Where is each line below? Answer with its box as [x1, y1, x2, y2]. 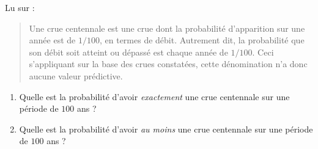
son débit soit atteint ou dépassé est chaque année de [29, 45, 228, 58]
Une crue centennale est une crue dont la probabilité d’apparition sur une [29, 21, 305, 34]
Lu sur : [5, 1, 35, 13]
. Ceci [252, 45, 274, 58]
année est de [29, 34, 76, 46]
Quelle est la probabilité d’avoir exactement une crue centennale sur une [19, 90, 290, 103]
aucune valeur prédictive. [29, 69, 123, 82]
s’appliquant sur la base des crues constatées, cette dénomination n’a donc [29, 57, 308, 70]
